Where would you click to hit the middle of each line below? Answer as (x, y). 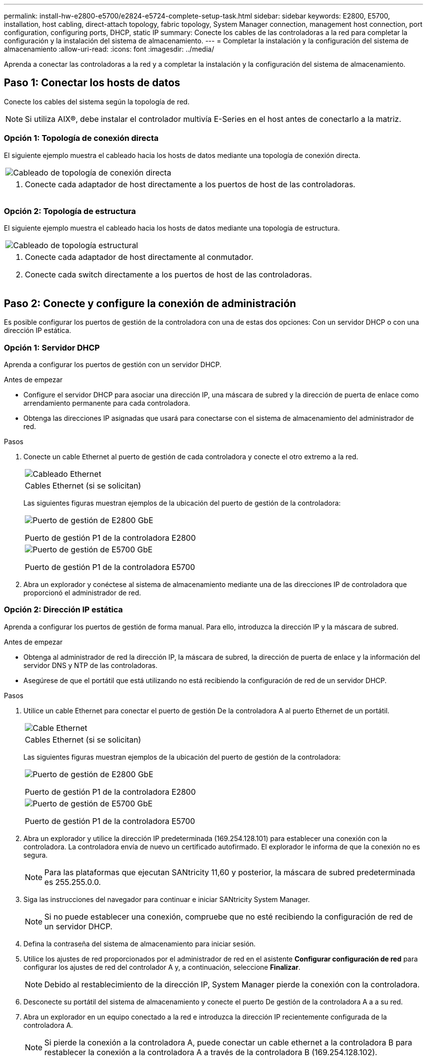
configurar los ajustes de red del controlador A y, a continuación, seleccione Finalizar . (162, 967)
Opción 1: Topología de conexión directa (81, 138)
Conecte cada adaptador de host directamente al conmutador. (139, 257)
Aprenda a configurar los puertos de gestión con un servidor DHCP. (113, 364)
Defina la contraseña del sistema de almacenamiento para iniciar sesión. (140, 943)
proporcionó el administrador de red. (82, 592)
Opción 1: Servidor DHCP (52, 347)
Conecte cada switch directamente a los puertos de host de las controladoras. (168, 275)
